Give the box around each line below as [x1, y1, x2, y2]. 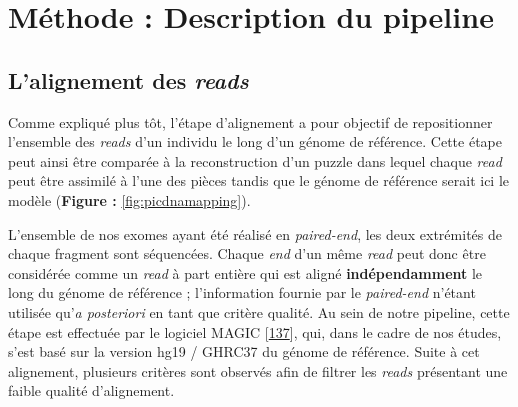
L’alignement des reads [8, 64, 249, 95]
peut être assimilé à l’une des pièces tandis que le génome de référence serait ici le [8, 170, 510, 191]
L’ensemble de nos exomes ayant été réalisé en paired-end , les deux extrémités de [8, 223, 502, 244]
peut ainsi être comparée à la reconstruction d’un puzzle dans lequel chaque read [8, 150, 502, 171]
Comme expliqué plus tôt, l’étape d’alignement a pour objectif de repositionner [8, 111, 493, 132]
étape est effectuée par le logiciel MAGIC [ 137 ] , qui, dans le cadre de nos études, [8, 321, 502, 342]
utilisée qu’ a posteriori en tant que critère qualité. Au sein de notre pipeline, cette [8, 301, 510, 322]
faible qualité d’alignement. [8, 380, 175, 401]
